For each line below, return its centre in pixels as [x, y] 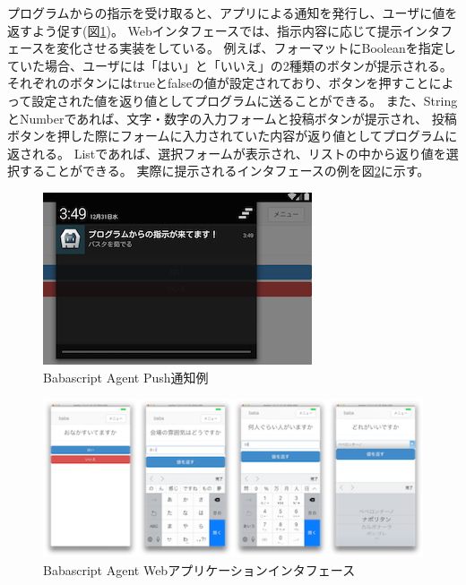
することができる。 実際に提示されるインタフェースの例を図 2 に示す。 [224, 171]
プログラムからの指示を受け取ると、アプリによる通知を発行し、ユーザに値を [233, 13]
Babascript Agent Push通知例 [126, 377]
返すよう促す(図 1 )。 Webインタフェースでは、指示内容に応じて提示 [205, 30]
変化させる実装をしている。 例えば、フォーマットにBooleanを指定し [256, 48]
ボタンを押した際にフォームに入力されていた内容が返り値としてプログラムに [233, 136]
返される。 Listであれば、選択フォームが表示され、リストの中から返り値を [227, 153]
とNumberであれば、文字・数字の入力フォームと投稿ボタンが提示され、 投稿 [232, 118]
